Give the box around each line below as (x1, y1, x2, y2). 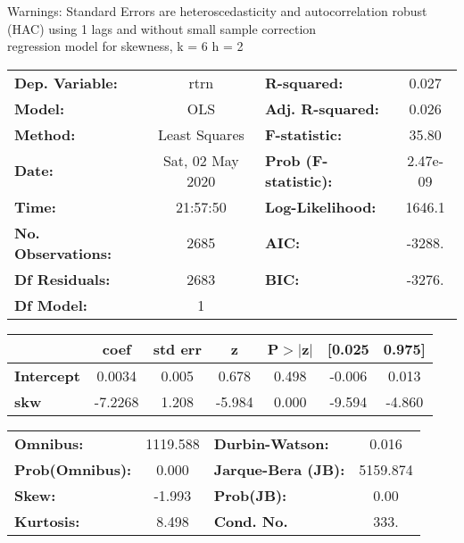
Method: (14, 123, 76, 145)
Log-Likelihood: (264, 196, 377, 217)
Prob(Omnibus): (14, 458, 132, 480)
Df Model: (14, 294, 87, 315)
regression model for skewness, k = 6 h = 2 (7, 37, 244, 55)
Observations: (14, 242, 112, 263)
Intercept (14, 364, 80, 386)
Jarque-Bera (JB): (213, 458, 345, 480)
